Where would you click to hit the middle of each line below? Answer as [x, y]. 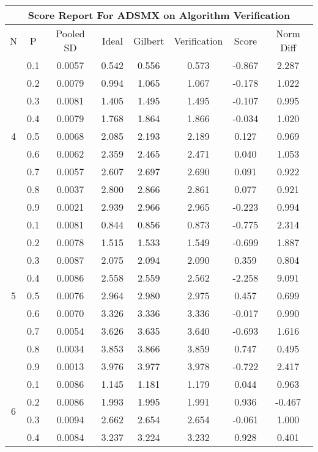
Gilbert [149, 40]
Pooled [70, 33]
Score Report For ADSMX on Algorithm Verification [159, 15]
